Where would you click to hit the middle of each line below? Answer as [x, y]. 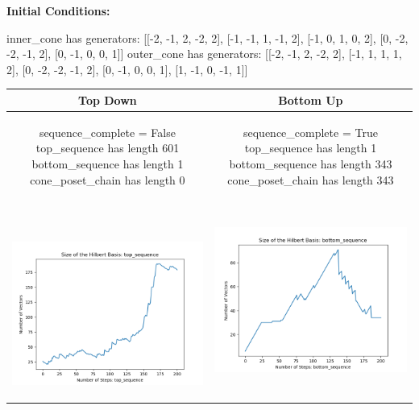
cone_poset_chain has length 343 [311, 179]
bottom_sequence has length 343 [311, 163]
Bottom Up [311, 99]
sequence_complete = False [107, 132]
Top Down [108, 99]
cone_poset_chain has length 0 [108, 179]
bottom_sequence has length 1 [108, 163]
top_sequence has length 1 [311, 148]
